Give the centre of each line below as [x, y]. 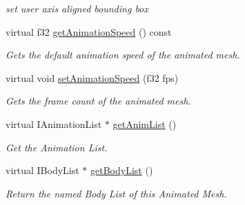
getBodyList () [122, 170]
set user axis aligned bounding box [77, 8]
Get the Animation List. [57, 147]
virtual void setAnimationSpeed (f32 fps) [92, 77]
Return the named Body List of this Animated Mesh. [116, 193]
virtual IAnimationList [54, 123]
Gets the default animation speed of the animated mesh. [123, 55]
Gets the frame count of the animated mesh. [98, 101]
